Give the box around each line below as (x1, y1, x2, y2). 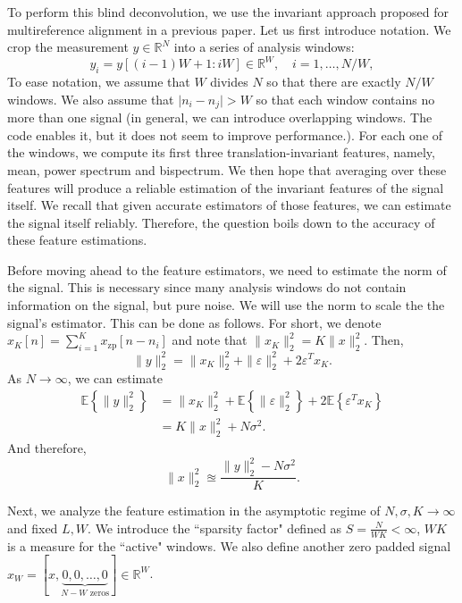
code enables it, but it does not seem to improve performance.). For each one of (7, 125, 443, 144)
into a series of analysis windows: (173, 38, 355, 56)
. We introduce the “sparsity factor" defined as (88, 518, 342, 537)
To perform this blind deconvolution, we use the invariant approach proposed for (7, 3, 449, 21)
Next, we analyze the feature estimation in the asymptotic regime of (7, 501, 381, 520)
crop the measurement (7, 38, 129, 56)
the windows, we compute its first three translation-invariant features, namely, (7, 143, 435, 162)
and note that (172, 331, 248, 349)
